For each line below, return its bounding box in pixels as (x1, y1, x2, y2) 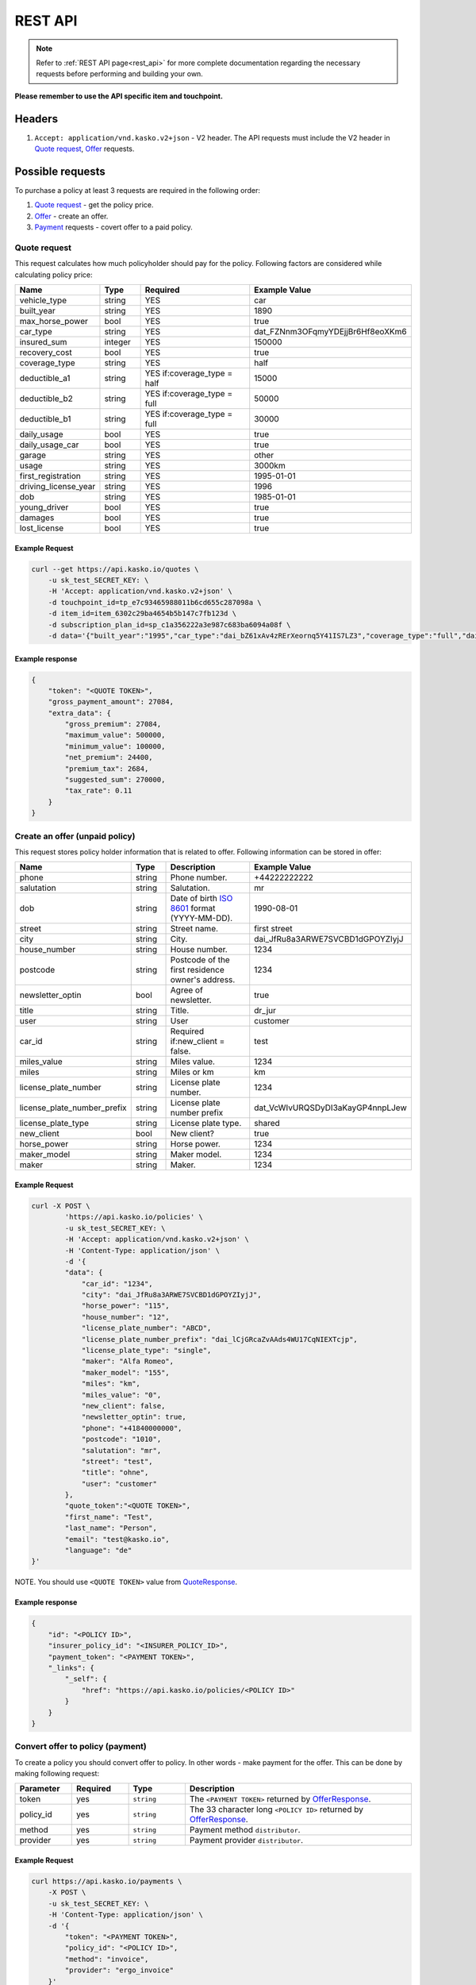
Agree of (170, 985, 204, 996)
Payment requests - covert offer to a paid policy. (34, 222, 194, 232)
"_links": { (48, 1663, 95, 1672)
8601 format (170, 903, 216, 914)
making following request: (14, 1769, 99, 1779)
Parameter (19, 1783, 60, 1794)
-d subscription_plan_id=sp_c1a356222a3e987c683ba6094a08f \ (48, 620, 291, 629)
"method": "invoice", (64, 1954, 149, 1964)
